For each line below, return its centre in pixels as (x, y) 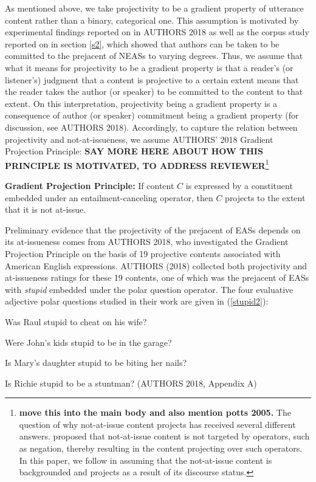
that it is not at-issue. (46, 209)
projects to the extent (265, 197)
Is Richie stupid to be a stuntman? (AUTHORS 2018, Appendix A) (131, 383)
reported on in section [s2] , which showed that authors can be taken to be (142, 43)
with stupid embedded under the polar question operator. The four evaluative (149, 289)
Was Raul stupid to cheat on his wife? (76, 321)
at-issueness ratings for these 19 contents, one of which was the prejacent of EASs (157, 277)
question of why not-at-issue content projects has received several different (157, 424)
